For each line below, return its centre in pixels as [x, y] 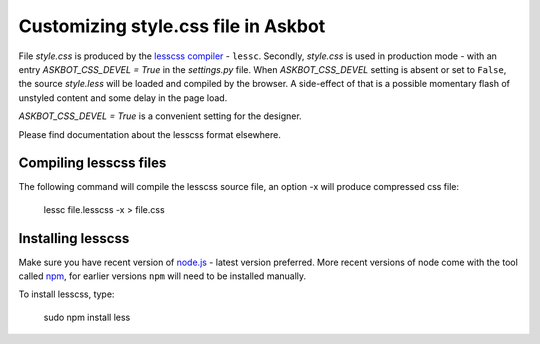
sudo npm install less [87, 317]
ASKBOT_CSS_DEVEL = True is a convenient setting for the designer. [160, 116]
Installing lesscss [74, 238]
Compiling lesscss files [92, 163]
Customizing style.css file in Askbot [172, 26]
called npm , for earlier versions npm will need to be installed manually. [162, 276]
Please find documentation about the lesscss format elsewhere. [150, 134]
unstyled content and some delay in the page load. [123, 97]
